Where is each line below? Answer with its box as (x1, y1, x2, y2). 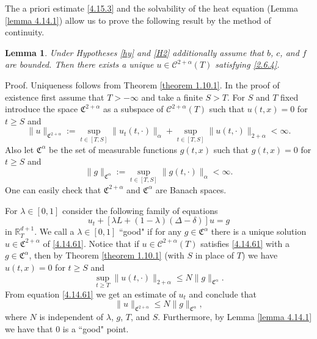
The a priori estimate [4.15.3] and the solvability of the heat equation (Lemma (5, 2, 298, 14)
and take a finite (141, 90, 203, 103)
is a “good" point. (62, 322, 129, 335)
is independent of (39, 310, 104, 323)
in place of (195, 249, 235, 262)
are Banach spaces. (155, 183, 227, 196)
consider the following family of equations (62, 204, 218, 216)
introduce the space (5, 102, 78, 115)
